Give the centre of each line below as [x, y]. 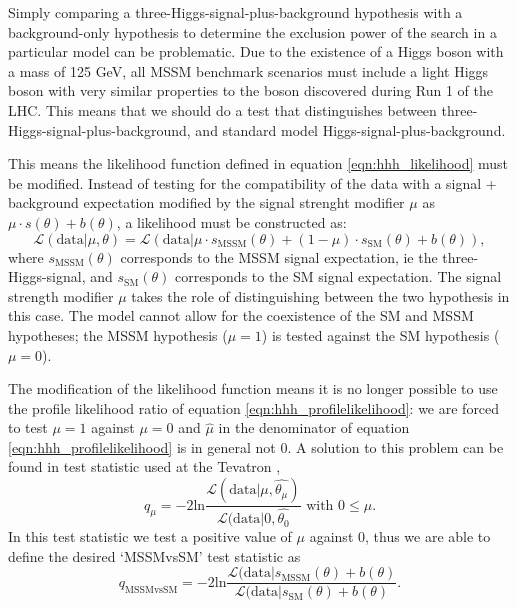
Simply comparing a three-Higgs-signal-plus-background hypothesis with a [235, 12]
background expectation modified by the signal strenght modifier [206, 202]
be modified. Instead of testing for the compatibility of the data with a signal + [252, 182]
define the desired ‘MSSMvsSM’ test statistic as [154, 555]
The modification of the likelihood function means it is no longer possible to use [253, 388]
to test [28, 427]
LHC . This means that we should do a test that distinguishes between [222, 109]
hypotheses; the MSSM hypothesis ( [118, 334]
